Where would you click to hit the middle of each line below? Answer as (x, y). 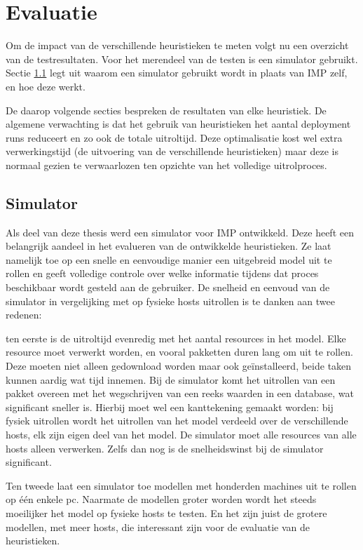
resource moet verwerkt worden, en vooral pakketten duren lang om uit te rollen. (179, 352)
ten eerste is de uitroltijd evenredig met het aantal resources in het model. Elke (176, 338)
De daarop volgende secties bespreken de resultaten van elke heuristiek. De (166, 110)
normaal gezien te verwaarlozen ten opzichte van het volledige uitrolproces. (166, 165)
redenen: (24, 315)
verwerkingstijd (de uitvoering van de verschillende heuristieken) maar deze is (172, 151)
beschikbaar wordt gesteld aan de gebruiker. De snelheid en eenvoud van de (168, 287)
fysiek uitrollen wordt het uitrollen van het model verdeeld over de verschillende (177, 421)
